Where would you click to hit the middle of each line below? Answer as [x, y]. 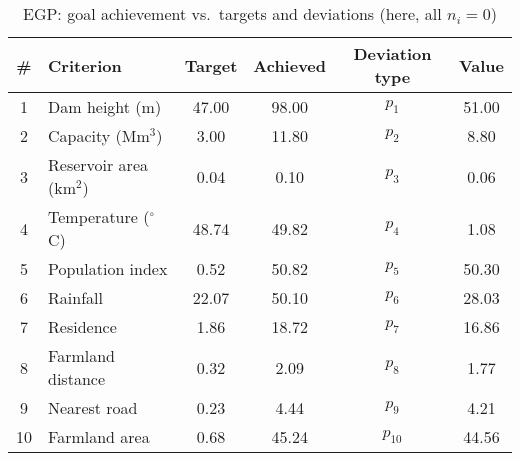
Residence [82, 326]
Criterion [85, 65]
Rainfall [75, 297]
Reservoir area [98, 164]
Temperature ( [99, 216]
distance [76, 378]
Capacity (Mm [99, 135]
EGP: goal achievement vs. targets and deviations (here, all [232, 13]
